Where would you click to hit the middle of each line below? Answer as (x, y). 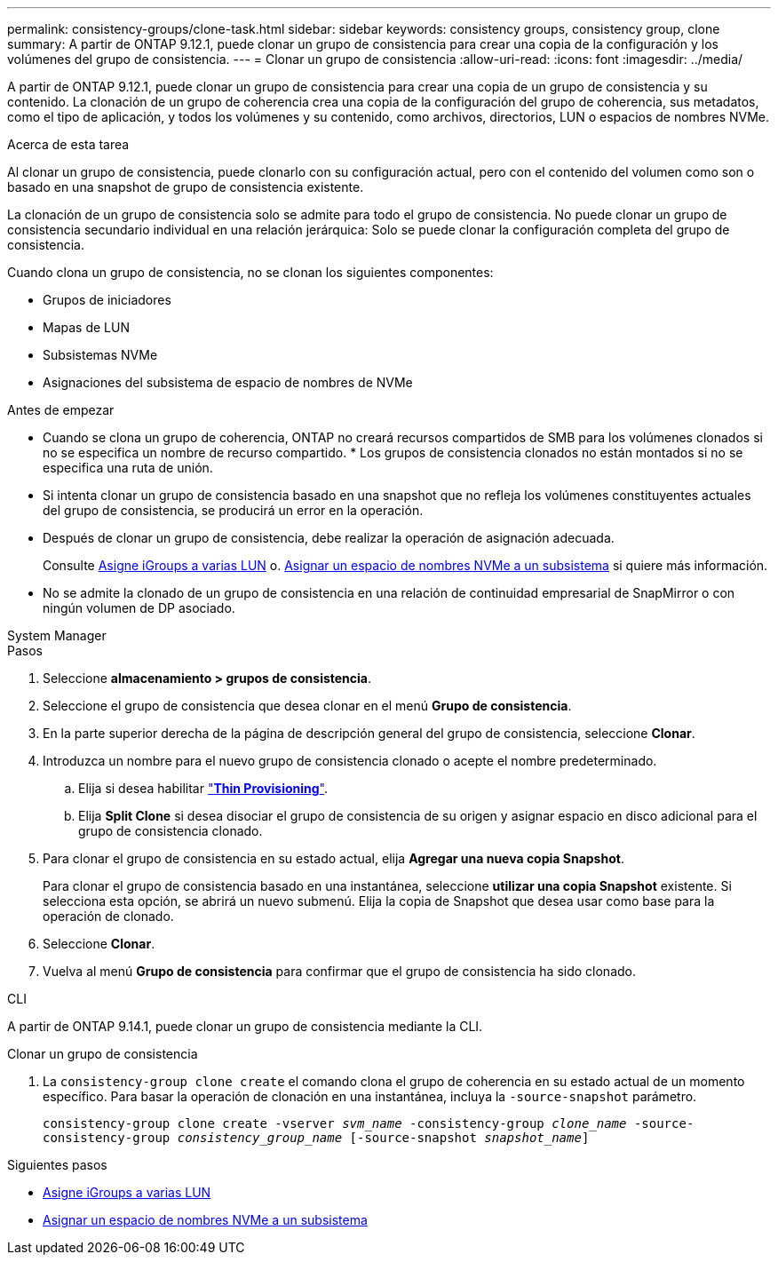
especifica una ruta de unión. (128, 468)
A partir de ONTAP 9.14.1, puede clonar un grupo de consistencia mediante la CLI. (245, 1026)
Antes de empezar (61, 410)
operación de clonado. (108, 916)
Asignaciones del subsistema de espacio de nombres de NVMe (228, 382)
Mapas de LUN (86, 327)
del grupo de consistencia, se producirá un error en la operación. (233, 510)
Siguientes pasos (57, 1165)
